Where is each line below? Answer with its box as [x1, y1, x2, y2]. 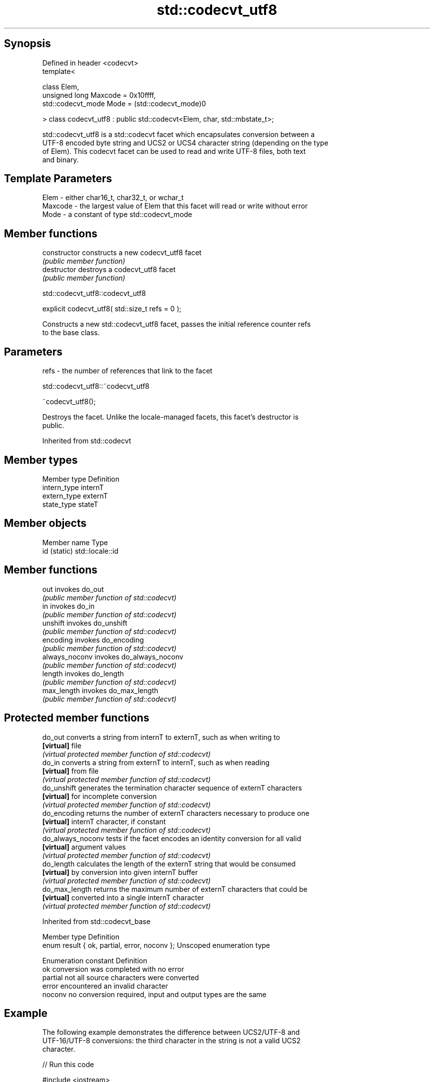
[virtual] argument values [42, 842, 126, 851]
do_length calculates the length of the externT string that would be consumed [42, 859, 296, 868]
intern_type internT [42, 483, 104, 492]
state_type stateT [42, 500, 99, 508]
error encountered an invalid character [42, 981, 168, 990]
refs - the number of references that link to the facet [42, 366, 213, 375]
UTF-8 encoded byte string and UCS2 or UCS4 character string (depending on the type [42, 138, 328, 147]
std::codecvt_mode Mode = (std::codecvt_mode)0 [42, 99, 206, 108]
